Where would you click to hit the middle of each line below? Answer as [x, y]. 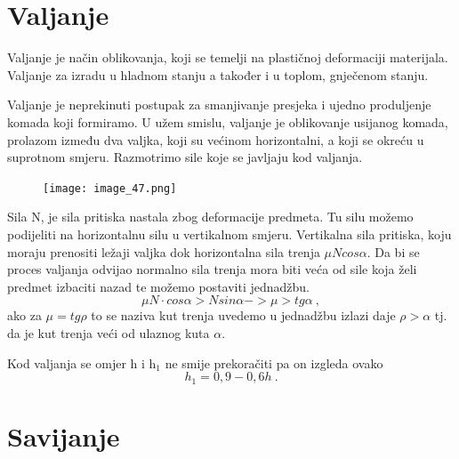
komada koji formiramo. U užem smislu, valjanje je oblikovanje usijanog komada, [228, 121]
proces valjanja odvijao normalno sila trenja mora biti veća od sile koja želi [212, 269]
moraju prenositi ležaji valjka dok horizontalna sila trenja [164, 251]
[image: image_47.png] [110, 188]
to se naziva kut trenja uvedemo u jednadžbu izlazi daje [243, 315]
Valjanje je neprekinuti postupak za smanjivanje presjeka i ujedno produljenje [219, 105]
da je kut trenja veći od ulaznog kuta [109, 332]
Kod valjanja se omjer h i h [82, 362]
